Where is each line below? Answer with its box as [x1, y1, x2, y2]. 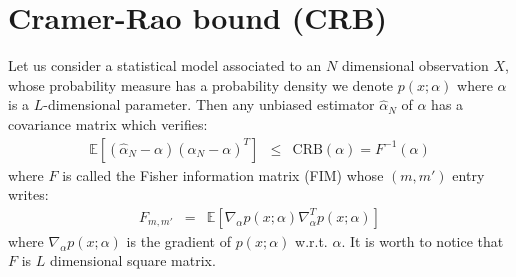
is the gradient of [126, 230, 231, 251]
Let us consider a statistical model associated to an [8, 55, 322, 76]
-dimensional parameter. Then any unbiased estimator [43, 94, 375, 115]
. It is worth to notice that [341, 230, 504, 251]
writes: [8, 184, 49, 205]
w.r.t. [295, 230, 328, 251]
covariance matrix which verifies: [8, 113, 208, 134]
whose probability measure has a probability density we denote [8, 74, 394, 95]
